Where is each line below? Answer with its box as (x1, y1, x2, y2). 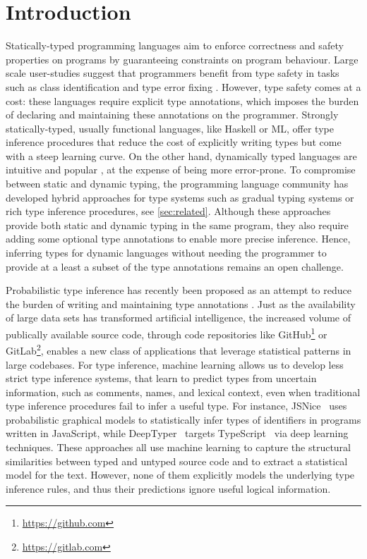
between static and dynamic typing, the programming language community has (6, 176, 349, 191)
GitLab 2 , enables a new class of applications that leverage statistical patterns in (6, 341, 351, 357)
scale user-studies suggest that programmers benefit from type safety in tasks (6, 66, 339, 80)
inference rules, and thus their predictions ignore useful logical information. (6, 481, 331, 496)
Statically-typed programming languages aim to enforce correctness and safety (6, 38, 344, 53)
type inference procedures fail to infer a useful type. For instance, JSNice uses (6, 398, 347, 413)
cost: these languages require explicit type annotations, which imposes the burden (6, 93, 359, 108)
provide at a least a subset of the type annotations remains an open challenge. (6, 259, 344, 274)
